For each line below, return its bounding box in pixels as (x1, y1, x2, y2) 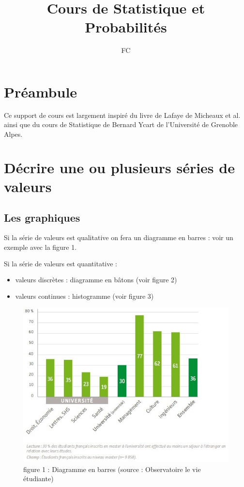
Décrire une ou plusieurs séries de (4, 157, 235, 177)
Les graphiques (4, 210, 80, 225)
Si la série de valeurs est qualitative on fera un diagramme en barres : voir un (4, 232, 233, 243)
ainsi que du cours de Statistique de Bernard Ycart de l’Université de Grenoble (4, 119, 238, 130)
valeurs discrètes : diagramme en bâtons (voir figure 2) (15, 275, 177, 285)
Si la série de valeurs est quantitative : (4, 258, 118, 268)
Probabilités (85, 17, 167, 37)
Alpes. (4, 129, 23, 139)
